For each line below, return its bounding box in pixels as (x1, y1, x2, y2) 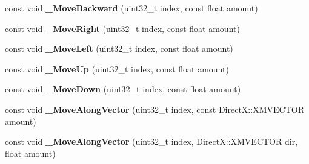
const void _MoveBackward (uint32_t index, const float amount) (5, 2, 258, 14)
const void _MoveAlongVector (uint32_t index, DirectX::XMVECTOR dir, (5, 135, 298, 148)
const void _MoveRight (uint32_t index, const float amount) (5, 22, 240, 34)
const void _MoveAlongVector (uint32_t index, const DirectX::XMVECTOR (5, 102, 304, 115)
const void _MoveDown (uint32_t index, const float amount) (5, 83, 241, 95)
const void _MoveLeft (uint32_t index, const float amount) (5, 42, 233, 55)
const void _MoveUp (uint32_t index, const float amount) (5, 62, 229, 75)
